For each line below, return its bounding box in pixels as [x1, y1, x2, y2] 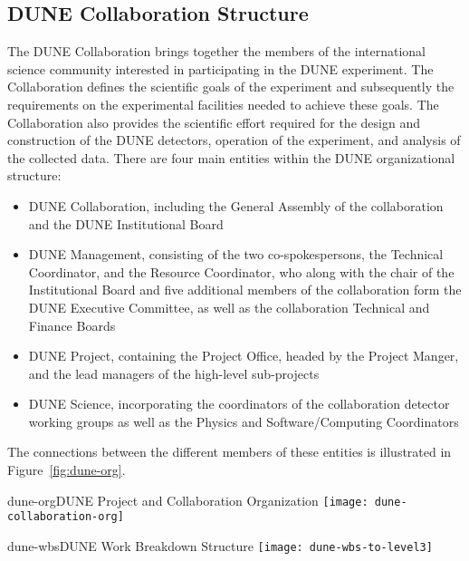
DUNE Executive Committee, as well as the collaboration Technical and [28, 297, 430, 316]
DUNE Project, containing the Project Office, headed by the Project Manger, [28, 346, 459, 365]
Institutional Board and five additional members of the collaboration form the [28, 280, 462, 299]
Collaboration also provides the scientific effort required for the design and [7, 112, 420, 131]
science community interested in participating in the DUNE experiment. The [7, 59, 434, 78]
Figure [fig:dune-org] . [7, 460, 126, 479]
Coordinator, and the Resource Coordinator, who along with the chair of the [28, 262, 455, 281]
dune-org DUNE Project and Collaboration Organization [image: [7, 490, 368, 509]
